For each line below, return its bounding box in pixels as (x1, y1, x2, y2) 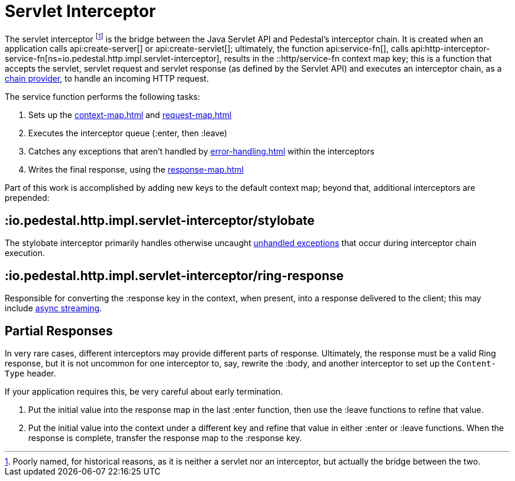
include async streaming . (5, 303, 102, 314)
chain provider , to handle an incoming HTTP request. (5, 73, 209, 84)
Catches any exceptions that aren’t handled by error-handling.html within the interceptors (28, 146, 374, 157)
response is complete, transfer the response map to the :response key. (28, 432, 302, 443)
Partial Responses (5, 323, 113, 338)
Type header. (5, 368, 56, 378)
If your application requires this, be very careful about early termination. (5, 386, 283, 396)
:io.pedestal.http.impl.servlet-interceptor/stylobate (5, 213, 315, 228)
